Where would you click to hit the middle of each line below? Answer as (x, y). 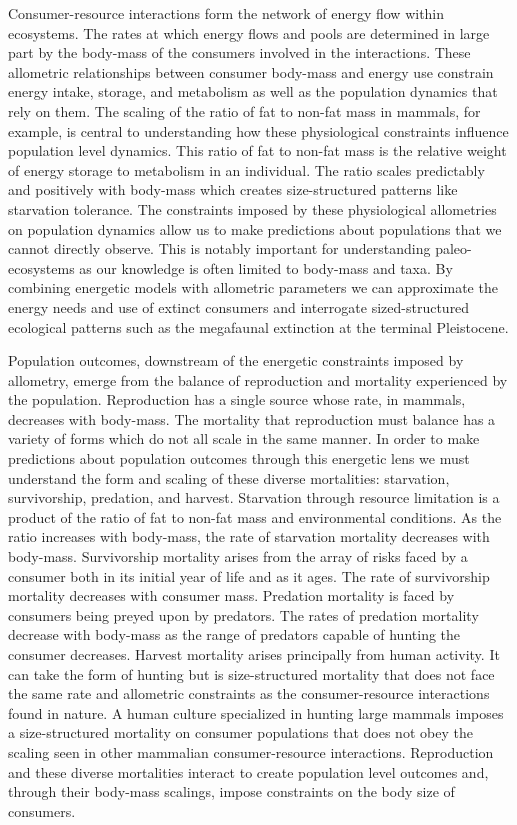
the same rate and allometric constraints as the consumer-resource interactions (249, 693)
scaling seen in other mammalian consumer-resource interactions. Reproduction (251, 751)
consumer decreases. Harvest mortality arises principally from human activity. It (254, 654)
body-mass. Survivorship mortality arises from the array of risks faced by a (238, 556)
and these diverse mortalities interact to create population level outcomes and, (248, 771)
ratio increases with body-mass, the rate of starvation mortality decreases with (249, 536)
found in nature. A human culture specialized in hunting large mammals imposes (256, 712)
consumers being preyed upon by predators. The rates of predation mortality (243, 614)
